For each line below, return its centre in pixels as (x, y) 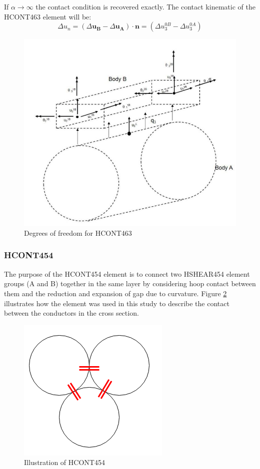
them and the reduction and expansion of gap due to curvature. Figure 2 (115, 293)
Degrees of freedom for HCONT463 (78, 233)
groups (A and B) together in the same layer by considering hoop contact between (130, 283)
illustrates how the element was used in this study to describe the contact (117, 303)
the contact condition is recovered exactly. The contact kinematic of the (145, 6)
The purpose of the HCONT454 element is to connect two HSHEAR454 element (127, 273)
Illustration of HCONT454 (64, 462)
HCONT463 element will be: (48, 16)
